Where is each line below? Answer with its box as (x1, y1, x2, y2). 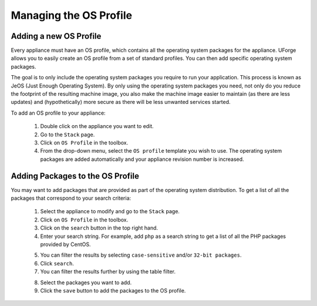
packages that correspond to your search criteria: (11, 194, 131, 202)
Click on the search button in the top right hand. (40, 224, 158, 231)
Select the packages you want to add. (40, 279, 132, 286)
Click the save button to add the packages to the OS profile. (40, 287, 186, 294)
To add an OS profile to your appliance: (11, 109, 106, 116)
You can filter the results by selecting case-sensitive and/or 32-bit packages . (40, 251, 242, 258)
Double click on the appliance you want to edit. (40, 123, 154, 130)
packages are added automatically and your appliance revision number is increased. (40, 156, 244, 163)
